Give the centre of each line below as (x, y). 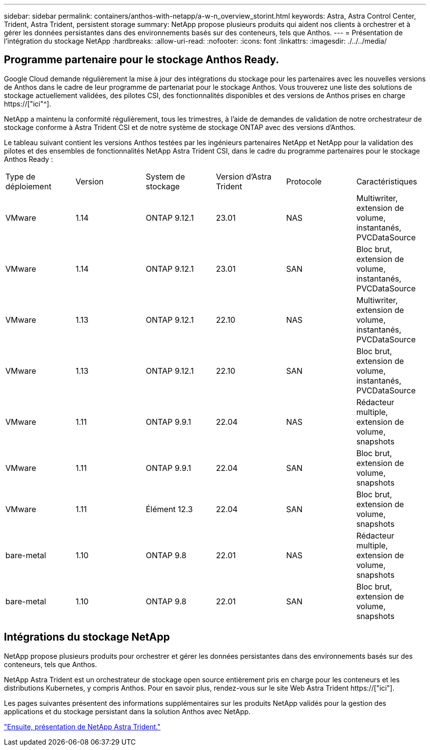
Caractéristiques (387, 181)
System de (165, 176)
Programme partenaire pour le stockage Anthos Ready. (142, 60)
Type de (21, 176)
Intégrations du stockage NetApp (87, 637)
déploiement (28, 186)
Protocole (304, 181)
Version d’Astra (243, 176)
